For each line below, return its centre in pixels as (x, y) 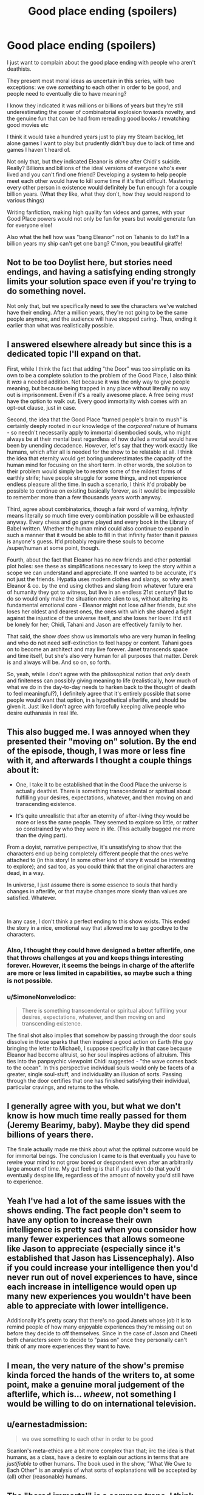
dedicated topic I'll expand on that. (74, 354)
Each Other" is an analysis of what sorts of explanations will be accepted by (102, 1470)
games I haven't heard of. (39, 149)
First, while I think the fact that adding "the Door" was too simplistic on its (99, 369)
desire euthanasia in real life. (43, 713)
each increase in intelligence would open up (92, 1287)
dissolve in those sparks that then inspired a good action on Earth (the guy (100, 1041)
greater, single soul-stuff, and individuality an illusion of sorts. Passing (95, 1074)
